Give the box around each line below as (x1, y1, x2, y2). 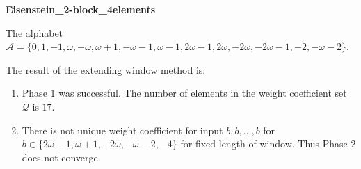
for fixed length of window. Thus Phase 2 (180, 136, 356, 151)
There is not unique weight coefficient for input (22, 122, 223, 137)
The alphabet (6, 25, 63, 40)
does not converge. (22, 150, 101, 164)
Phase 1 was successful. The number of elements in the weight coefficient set (22, 86, 347, 100)
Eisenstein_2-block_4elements (6, 2, 156, 16)
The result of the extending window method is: (6, 62, 206, 77)
